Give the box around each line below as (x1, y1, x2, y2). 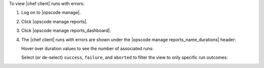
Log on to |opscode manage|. (21, 10, 81, 16)
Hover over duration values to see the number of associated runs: (21, 45, 154, 51)
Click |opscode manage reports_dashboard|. (21, 27, 111, 34)
